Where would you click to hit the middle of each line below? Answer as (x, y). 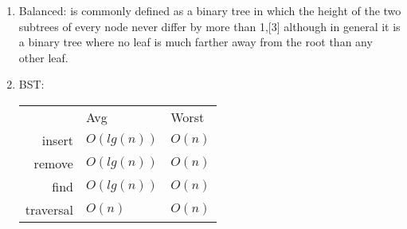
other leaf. (43, 57)
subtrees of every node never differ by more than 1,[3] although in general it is (209, 26)
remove (53, 163)
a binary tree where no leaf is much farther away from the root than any (196, 42)
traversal (49, 209)
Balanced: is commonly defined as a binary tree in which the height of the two (210, 10)
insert (57, 140)
